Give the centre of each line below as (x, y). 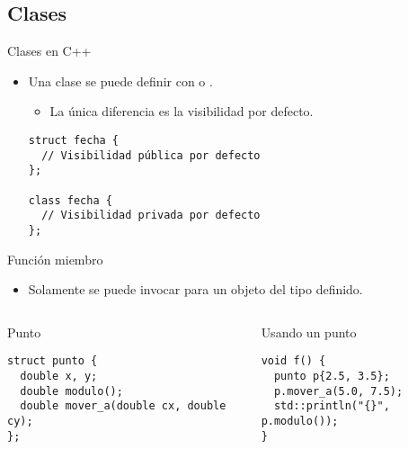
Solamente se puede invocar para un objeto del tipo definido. (195, 289)
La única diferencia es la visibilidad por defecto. (182, 111)
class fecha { (70, 200)
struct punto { (53, 361)
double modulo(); (71, 391)
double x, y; (59, 377)
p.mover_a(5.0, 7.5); (338, 391)
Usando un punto (309, 332)
